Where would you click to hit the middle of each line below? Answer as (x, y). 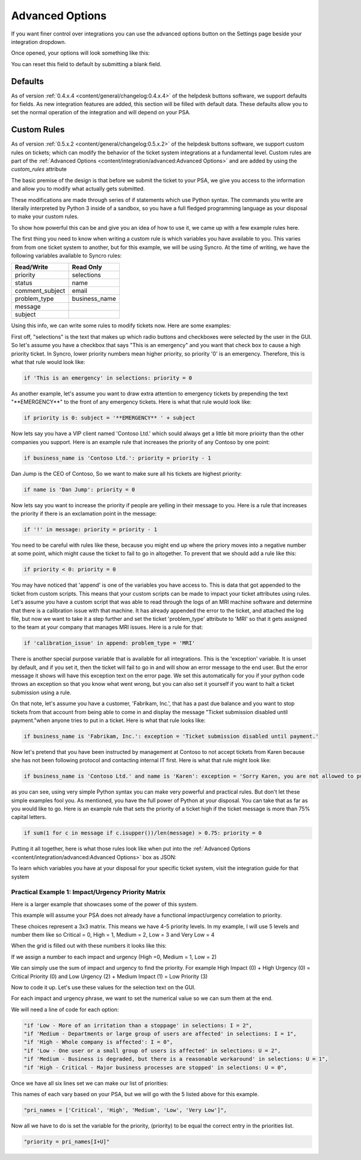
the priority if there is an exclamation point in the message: (84, 514)
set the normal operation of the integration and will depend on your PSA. (101, 113)
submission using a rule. (41, 693)
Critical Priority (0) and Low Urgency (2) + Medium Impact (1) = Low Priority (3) (110, 976)
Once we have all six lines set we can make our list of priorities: (90, 1083)
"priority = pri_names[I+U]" (67, 1141)
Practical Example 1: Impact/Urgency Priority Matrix (88, 892)
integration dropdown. (39, 42)
